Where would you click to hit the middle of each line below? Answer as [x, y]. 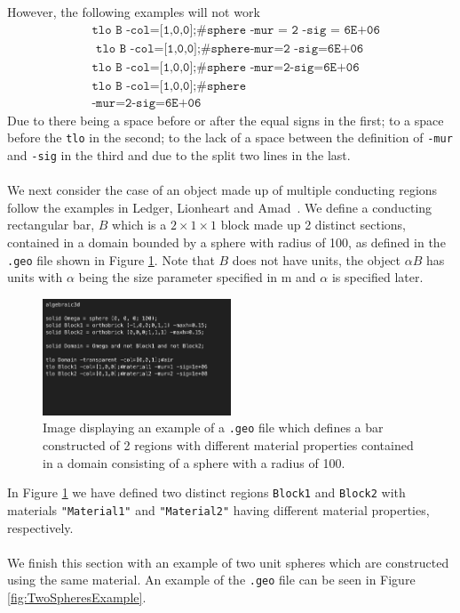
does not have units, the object [317, 259]
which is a [139, 225]
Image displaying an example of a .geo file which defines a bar [213, 427]
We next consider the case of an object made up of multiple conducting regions [222, 190]
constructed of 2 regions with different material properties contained [228, 445]
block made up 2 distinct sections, [313, 225]
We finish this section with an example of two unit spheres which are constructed [228, 562]
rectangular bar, [51, 225]
